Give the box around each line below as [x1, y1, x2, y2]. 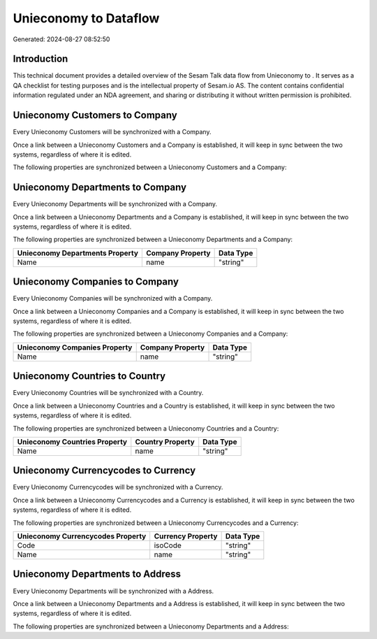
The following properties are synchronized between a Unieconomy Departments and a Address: [13, 622, 289, 631]
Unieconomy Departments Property [17, 248, 139, 258]
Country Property [135, 437, 195, 447]
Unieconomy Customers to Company [13, 109, 177, 122]
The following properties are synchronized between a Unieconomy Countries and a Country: [13, 424, 279, 433]
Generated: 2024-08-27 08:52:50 [13, 35, 110, 43]
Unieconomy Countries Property [17, 437, 128, 447]
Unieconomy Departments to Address [13, 568, 182, 580]
